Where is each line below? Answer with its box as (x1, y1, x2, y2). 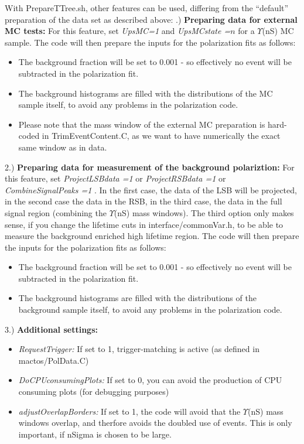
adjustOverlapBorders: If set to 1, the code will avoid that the (18, 405, 241, 417)
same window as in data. (18, 141, 107, 153)
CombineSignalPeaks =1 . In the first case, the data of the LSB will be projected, (5, 183, 297, 196)
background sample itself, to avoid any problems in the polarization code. (18, 303, 282, 316)
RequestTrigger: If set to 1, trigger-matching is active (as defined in (18, 343, 259, 355)
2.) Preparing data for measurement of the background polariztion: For (5, 160, 295, 173)
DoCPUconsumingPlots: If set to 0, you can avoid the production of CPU (18, 374, 282, 386)
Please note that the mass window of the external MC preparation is (18, 118, 265, 130)
